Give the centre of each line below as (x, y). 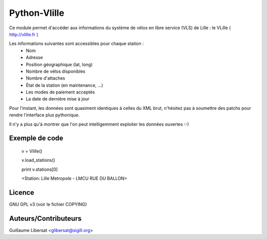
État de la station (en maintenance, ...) (65, 85)
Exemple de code (36, 138)
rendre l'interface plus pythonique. (44, 115)
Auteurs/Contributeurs (45, 218)
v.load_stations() (38, 160)
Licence (22, 193)
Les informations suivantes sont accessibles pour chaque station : (76, 44)
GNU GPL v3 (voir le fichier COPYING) (48, 204)
